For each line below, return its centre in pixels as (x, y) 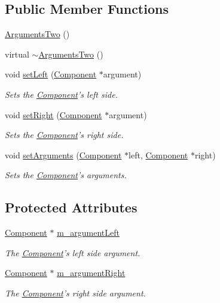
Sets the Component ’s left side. (61, 94)
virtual (17, 54)
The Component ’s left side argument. (73, 252)
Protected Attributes (71, 207)
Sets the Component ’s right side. (64, 135)
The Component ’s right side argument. (75, 292)
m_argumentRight (91, 273)
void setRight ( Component (54, 114)
